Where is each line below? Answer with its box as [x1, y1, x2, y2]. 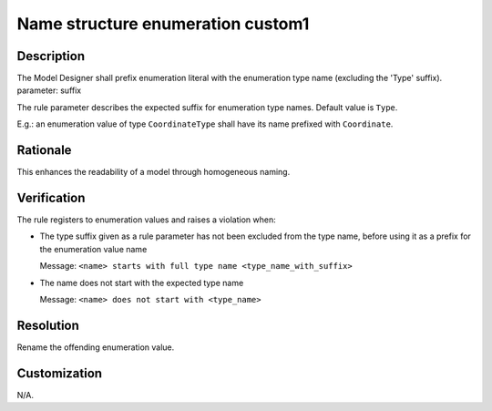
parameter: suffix [16, 85, 82, 96]
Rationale [16, 142, 72, 159]
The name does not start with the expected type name [39, 277, 244, 288]
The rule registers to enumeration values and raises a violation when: [16, 214, 277, 225]
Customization [16, 365, 103, 381]
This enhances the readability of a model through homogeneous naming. [16, 167, 291, 178]
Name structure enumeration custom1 [16, 14, 310, 34]
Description [16, 48, 86, 64]
